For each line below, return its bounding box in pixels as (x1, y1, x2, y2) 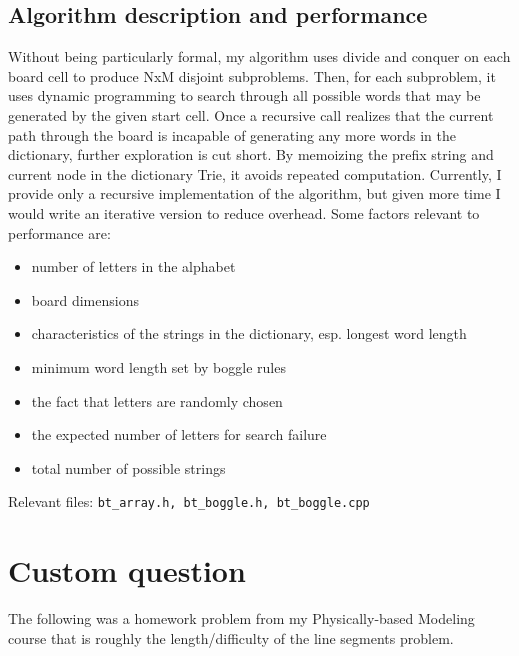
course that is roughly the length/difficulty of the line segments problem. (8, 627, 454, 648)
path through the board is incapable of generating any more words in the (8, 124, 456, 145)
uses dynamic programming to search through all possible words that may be (8, 85, 481, 106)
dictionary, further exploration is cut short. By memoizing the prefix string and (8, 144, 494, 165)
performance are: (8, 222, 111, 243)
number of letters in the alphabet (31, 256, 236, 277)
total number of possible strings (31, 457, 226, 478)
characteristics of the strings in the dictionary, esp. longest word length (31, 323, 467, 344)
